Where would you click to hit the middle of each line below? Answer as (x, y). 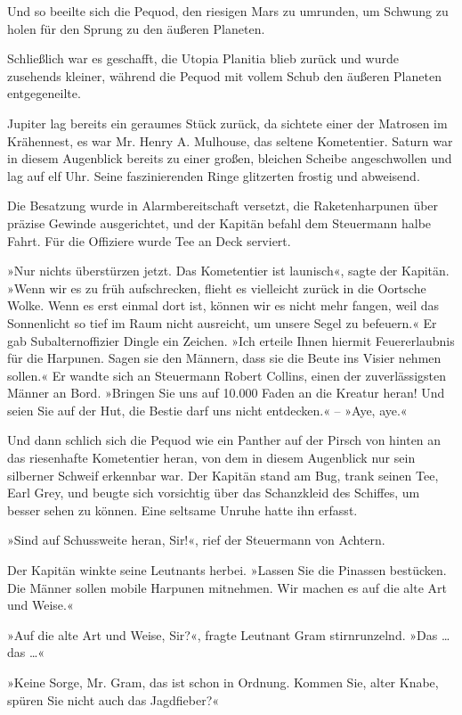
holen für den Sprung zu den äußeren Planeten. (136, 28)
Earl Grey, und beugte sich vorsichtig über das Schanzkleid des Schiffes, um (214, 493)
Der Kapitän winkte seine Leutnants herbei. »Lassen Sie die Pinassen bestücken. (227, 570)
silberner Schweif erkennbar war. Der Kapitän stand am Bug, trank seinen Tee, (223, 475)
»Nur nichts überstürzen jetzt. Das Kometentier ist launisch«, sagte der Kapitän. (228, 271)
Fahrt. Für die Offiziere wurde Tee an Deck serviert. (149, 240)
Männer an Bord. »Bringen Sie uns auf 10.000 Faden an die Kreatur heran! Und (226, 393)
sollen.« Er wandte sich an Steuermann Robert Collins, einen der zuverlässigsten (227, 375)
